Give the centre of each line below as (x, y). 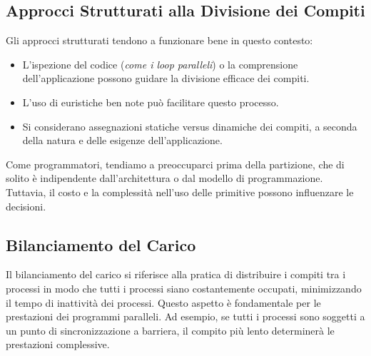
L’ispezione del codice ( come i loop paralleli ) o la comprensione (160, 64)
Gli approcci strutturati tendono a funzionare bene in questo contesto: (159, 40)
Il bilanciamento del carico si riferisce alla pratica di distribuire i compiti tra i (176, 274)
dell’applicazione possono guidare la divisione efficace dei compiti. (166, 78)
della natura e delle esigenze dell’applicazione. (122, 140)
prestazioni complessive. (58, 344)
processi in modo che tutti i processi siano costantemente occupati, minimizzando (184, 288)
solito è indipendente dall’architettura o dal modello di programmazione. (164, 178)
